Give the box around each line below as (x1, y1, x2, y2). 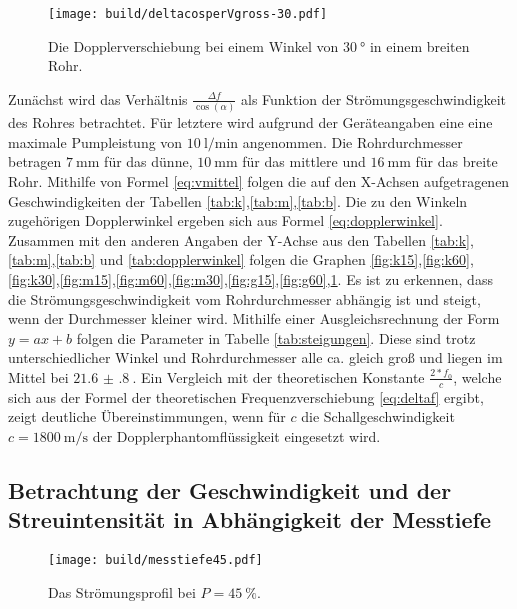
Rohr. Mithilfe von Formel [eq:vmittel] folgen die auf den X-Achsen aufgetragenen (8, 170, 510, 191)
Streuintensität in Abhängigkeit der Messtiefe (8, 504, 492, 535)
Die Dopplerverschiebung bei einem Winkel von (48, 35, 339, 56)
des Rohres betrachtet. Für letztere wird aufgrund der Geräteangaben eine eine (8, 112, 493, 133)
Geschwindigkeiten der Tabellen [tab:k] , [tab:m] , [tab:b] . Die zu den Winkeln (8, 190, 468, 211)
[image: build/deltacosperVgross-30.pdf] (48, 7, 328, 21)
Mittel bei (8, 366, 69, 387)
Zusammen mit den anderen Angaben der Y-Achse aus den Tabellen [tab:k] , (8, 229, 474, 250)
